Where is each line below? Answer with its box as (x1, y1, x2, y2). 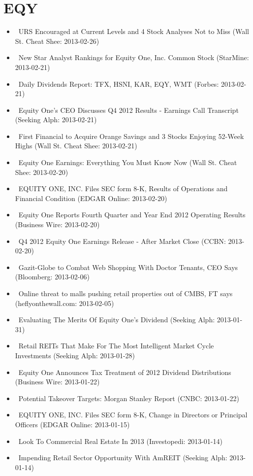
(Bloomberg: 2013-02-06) (15, 272, 90, 282)
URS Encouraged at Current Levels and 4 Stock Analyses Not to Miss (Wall (18, 26, 249, 36)
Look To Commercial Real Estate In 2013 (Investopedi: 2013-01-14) (18, 436, 222, 446)
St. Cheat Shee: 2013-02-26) (15, 35, 99, 46)
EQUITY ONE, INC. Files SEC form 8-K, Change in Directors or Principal (18, 409, 248, 420)
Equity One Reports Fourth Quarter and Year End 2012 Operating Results (18, 209, 246, 220)
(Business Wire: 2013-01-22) (15, 376, 100, 387)
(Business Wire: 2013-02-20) (15, 219, 100, 230)
